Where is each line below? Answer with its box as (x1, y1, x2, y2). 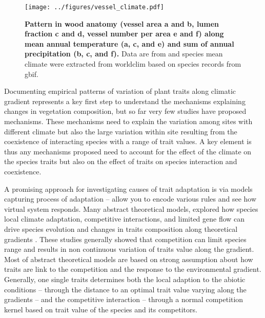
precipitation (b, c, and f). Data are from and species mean (25, 48, 223, 59)
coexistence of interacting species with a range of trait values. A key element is (4, 136, 252, 147)
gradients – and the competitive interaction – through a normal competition (4, 294, 243, 305)
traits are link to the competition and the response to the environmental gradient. (4, 264, 261, 274)
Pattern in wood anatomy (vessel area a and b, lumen (25, 18, 219, 29)
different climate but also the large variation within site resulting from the (4, 126, 237, 136)
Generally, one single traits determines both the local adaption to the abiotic (4, 273, 246, 284)
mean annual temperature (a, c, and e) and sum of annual (25, 38, 234, 49)
